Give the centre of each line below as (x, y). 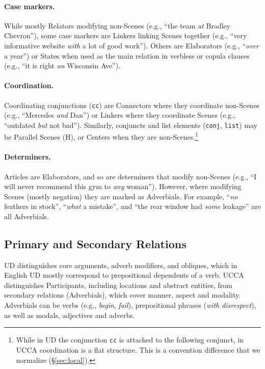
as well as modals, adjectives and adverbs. (70, 315)
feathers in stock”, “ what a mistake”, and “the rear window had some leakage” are (132, 206)
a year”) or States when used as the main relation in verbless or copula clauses (127, 55)
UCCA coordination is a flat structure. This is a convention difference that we (138, 349)
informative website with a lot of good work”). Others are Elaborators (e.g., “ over (132, 45)
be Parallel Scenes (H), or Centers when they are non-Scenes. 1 (101, 136)
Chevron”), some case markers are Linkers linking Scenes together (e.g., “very (126, 35)
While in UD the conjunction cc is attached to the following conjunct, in (130, 340)
